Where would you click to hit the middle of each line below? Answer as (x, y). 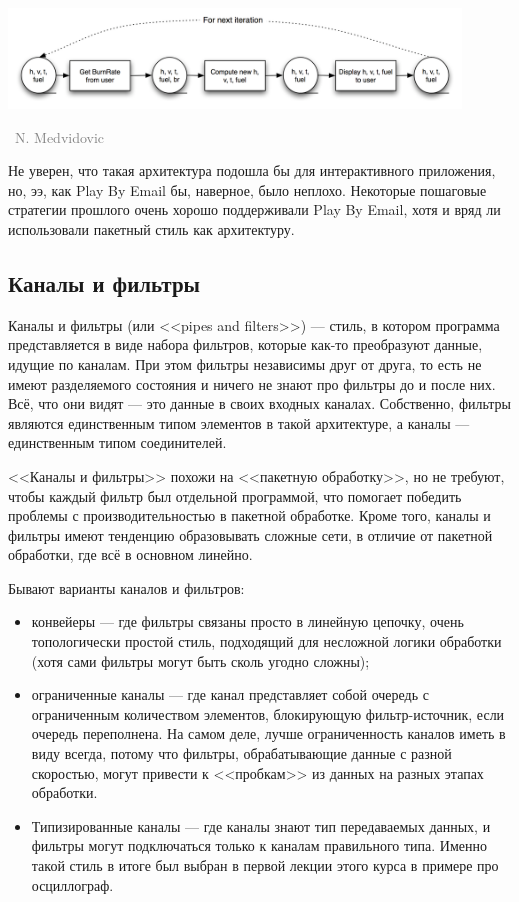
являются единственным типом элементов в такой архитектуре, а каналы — (239, 422)
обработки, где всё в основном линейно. (130, 554)
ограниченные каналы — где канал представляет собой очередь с (230, 694)
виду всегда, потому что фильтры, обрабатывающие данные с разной (241, 753)
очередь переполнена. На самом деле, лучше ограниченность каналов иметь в (268, 733)
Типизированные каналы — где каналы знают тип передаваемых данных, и (261, 825)
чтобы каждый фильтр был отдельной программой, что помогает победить (235, 495)
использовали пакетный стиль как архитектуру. (151, 228)
